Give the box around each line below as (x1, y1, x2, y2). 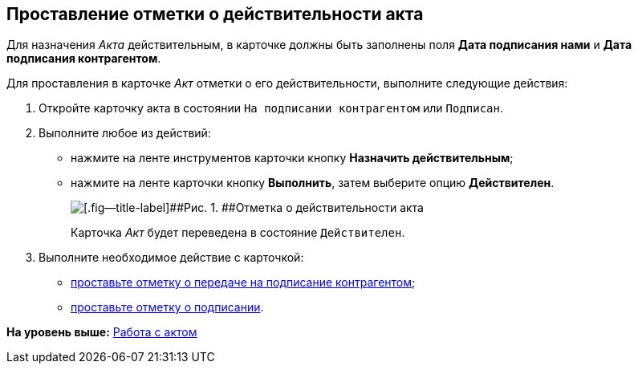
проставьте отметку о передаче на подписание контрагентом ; (71, 275, 416, 290)
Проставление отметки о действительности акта (6, 4, 424, 24)
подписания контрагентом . (6, 51, 161, 66)
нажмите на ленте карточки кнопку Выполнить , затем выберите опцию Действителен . (71, 176, 555, 190)
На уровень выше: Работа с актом (6, 325, 197, 340)
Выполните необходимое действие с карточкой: (39, 250, 304, 265)
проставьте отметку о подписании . (71, 300, 264, 315)
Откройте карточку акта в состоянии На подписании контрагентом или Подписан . (39, 101, 504, 116)
